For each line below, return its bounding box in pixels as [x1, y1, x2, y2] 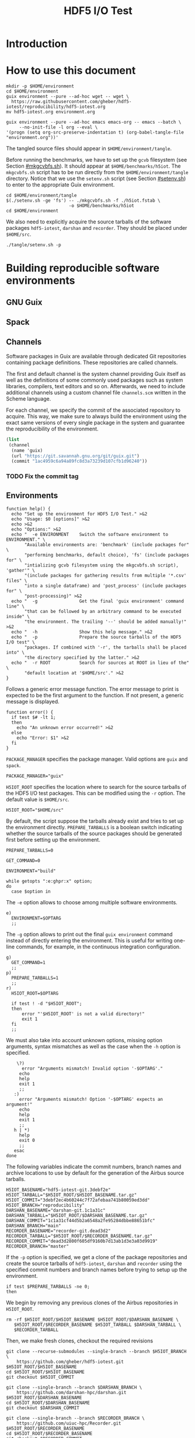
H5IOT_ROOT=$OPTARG [11, 991, 59, 996]
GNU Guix [6, 297, 43, 307]
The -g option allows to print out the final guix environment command [6, 931, 173, 938]
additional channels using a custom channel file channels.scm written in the [6, 389, 186, 396]
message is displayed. [6, 698, 60, 705]
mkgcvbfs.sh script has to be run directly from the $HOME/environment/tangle [6, 169, 189, 176]
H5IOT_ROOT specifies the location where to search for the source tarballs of [6, 784, 187, 791]
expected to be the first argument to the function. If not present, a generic [6, 692, 184, 699]
